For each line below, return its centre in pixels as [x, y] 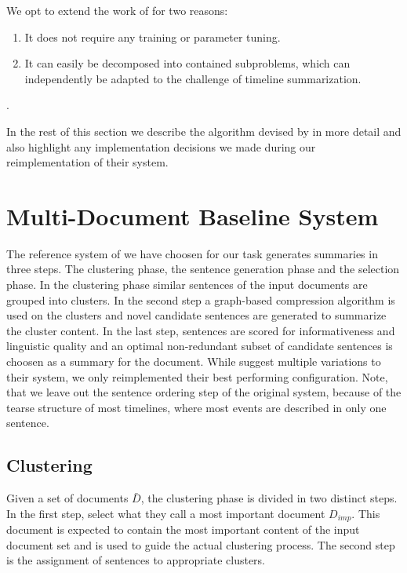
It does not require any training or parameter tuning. [153, 36]
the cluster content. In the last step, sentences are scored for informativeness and [201, 330]
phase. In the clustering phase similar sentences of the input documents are [187, 285]
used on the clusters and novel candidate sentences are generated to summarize [196, 315]
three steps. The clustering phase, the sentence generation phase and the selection [203, 269]
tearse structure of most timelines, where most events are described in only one [196, 407]
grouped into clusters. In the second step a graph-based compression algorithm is [201, 299]
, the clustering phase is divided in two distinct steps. [269, 498]
